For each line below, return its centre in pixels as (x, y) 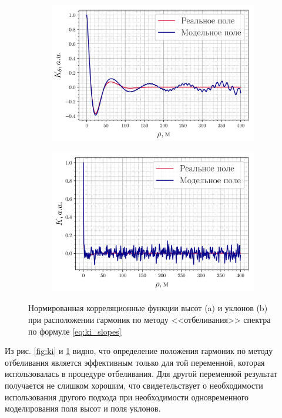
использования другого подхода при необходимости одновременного (127, 397)
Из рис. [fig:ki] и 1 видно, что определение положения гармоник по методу (139, 351)
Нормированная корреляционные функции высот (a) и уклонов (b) (148, 308)
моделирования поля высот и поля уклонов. (83, 408)
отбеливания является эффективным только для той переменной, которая (135, 362)
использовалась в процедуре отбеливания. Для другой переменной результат (141, 374)
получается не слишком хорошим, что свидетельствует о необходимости (134, 385)
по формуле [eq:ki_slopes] (75, 331)
